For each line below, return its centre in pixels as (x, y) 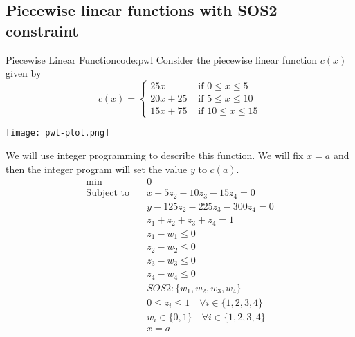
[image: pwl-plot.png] (58, 133)
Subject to (108, 193)
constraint (42, 30)
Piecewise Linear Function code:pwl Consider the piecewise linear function (162, 59)
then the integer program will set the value (97, 168)
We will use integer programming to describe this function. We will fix (155, 155)
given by (24, 73)
